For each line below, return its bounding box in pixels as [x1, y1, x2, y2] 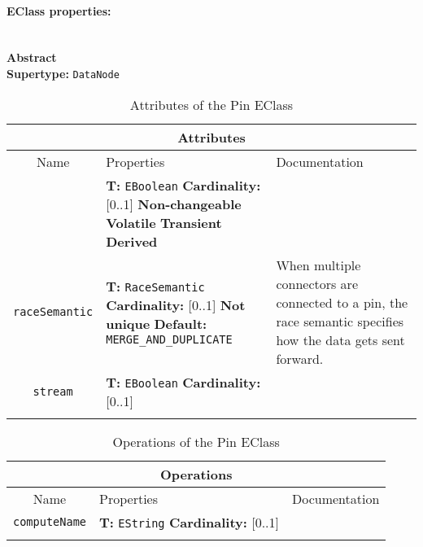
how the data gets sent [276, 330, 405, 349]
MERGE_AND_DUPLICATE [106, 333, 233, 347]
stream [33, 384, 73, 398]
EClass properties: [7, 2, 111, 19]
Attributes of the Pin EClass [129, 94, 294, 114]
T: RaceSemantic [106, 277, 205, 296]
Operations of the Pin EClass [112, 431, 280, 451]
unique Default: [106, 314, 207, 334]
